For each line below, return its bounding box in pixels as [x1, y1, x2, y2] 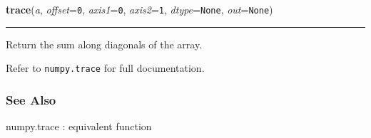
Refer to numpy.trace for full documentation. [6, 60, 205, 75]
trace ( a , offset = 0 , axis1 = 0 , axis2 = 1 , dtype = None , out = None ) [6, 2, 273, 16]
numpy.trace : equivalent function [6, 119, 152, 134]
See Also [6, 90, 56, 108]
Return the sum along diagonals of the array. [6, 36, 203, 51]
